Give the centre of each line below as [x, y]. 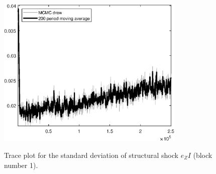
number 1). [21, 165]
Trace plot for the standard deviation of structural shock [91, 155]
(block [203, 155]
